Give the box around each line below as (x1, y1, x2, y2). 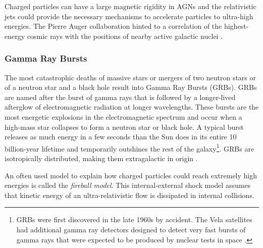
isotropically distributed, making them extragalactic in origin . (5, 153, 198, 163)
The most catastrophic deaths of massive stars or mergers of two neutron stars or (5, 72, 256, 82)
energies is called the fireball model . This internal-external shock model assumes (5, 180, 251, 190)
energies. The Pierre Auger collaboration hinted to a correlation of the (5, 21, 222, 31)
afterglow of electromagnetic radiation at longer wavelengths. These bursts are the (5, 102, 259, 112)
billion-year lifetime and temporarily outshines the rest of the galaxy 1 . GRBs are (5, 141, 254, 154)
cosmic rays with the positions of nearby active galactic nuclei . (27, 30, 223, 41)
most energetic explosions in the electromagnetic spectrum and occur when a (5, 111, 242, 122)
